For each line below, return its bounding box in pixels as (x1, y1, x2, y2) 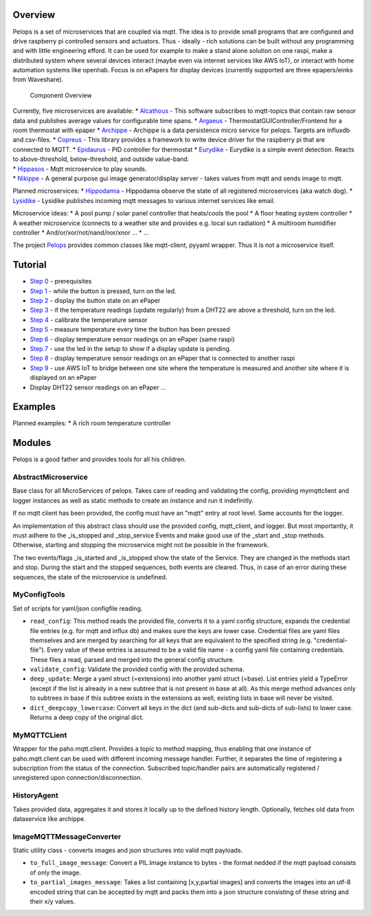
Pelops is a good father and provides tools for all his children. (12, 455, 186, 464)
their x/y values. (30, 897, 76, 905)
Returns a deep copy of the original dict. (30, 713, 144, 722)
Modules (12, 437, 52, 449)
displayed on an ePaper (30, 374, 97, 382)
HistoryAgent (12, 791, 58, 800)
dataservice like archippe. (12, 814, 86, 822)
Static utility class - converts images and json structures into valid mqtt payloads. (12, 846, 243, 855)
